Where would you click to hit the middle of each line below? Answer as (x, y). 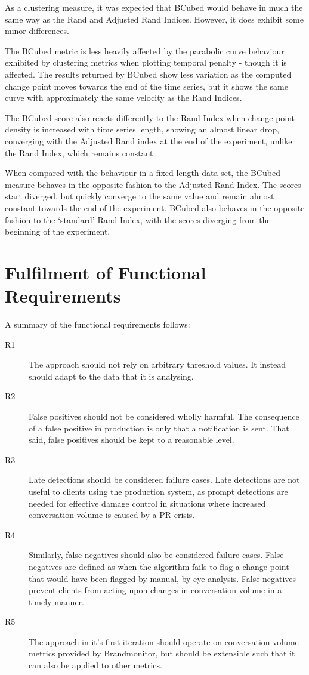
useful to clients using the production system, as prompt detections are (158, 491)
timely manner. (56, 601)
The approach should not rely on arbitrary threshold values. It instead (157, 364)
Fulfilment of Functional (106, 272)
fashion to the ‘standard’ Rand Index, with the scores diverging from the (138, 219)
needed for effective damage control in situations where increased (147, 503)
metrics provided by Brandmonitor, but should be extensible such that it (162, 653)
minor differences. (37, 31)
